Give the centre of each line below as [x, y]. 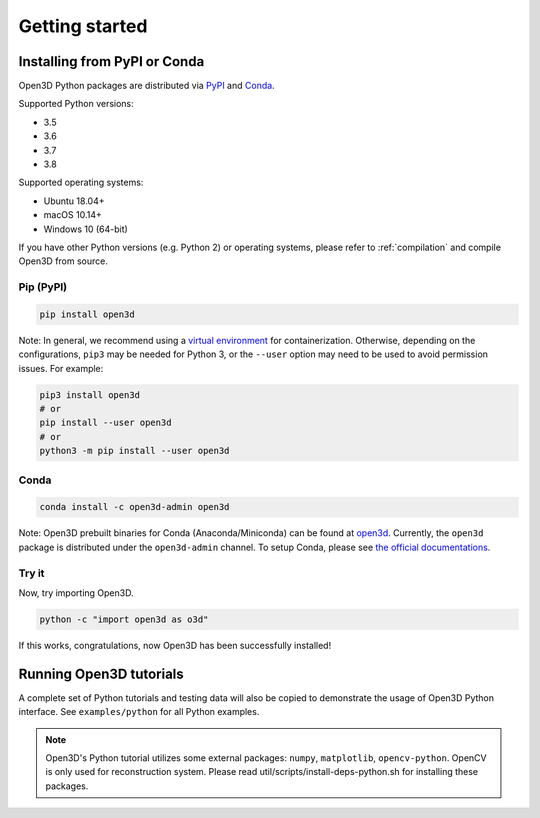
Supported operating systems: [81, 182]
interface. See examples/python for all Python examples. [139, 712]
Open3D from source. [63, 261]
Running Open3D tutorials [101, 673]
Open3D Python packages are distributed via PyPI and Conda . [146, 86]
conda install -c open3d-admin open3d [134, 507]
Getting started [83, 26]
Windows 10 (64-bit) [86, 229]
